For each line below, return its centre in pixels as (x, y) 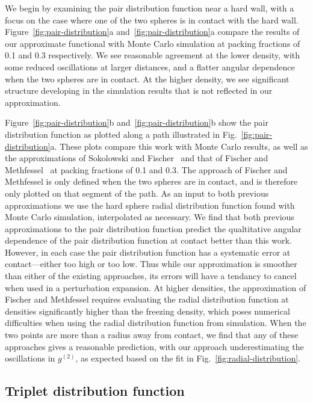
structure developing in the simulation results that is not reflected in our (139, 91)
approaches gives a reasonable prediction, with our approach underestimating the (154, 346)
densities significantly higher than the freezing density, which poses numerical (147, 311)
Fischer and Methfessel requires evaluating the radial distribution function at (147, 299)
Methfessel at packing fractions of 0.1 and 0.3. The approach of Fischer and (146, 169)
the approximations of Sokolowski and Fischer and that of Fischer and (137, 158)
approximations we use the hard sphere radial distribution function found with (150, 205)
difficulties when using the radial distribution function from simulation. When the (156, 323)
